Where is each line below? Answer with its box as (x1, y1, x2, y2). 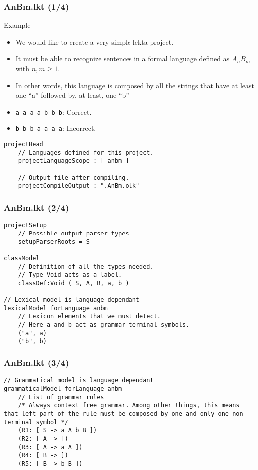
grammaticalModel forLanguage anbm (4, 385, 122, 392)
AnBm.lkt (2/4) (4, 201, 69, 213)
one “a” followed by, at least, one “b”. (15, 90, 130, 100)
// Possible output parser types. (18, 230, 132, 237)
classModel (4, 254, 40, 262)
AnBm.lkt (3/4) (4, 356, 69, 369)
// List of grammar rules (18, 393, 104, 401)
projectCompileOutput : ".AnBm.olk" (18, 182, 140, 190)
